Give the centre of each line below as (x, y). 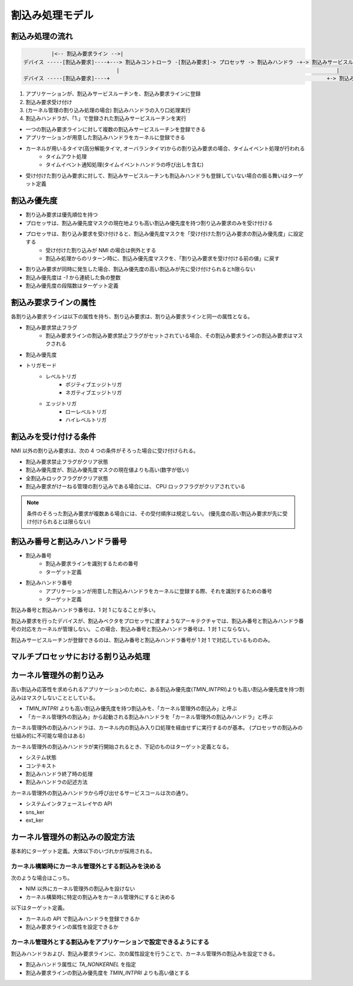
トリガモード (41, 365)
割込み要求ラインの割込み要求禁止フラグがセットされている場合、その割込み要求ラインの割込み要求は (169, 335)
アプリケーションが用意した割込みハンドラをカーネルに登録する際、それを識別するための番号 (159, 591)
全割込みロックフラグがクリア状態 (67, 478)
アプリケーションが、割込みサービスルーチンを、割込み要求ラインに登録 (113, 94)
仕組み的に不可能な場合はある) (48, 736)
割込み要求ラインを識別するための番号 (92, 564)
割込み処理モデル (52, 15)
